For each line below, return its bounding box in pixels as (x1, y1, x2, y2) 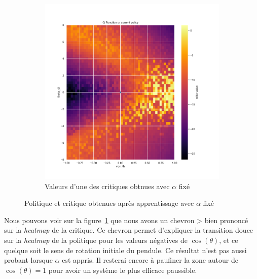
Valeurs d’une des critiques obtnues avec (45, 180, 170, 191)
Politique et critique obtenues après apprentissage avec (24, 198, 194, 208)
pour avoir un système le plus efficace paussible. (48, 264, 197, 275)
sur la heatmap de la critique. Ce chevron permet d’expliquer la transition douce (4, 225, 253, 235)
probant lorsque (4, 255, 53, 265)
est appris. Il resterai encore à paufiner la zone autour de (62, 255, 238, 265)
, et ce (219, 234, 238, 245)
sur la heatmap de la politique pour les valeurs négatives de (4, 234, 188, 245)
